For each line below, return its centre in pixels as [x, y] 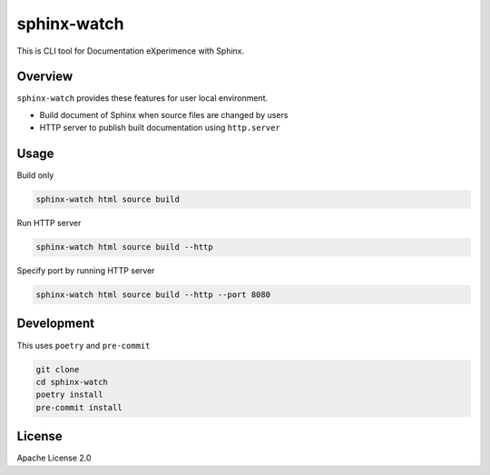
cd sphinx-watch [72, 382]
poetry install [69, 395]
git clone [58, 369]
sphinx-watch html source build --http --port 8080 [153, 295]
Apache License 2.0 [54, 458]
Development [56, 324]
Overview [45, 77]
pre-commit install [79, 407]
